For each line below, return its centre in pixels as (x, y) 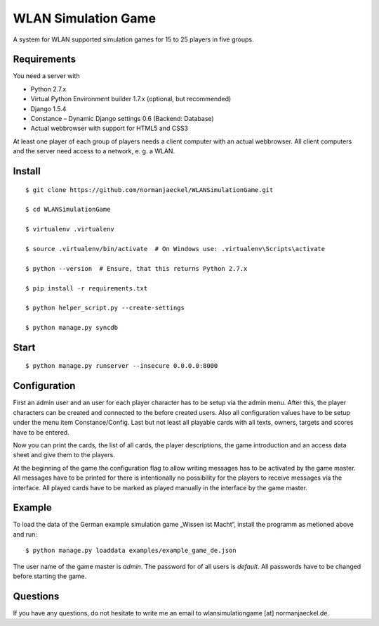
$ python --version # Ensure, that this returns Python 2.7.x (137, 268)
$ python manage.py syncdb (72, 328)
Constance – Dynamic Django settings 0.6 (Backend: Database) (122, 119)
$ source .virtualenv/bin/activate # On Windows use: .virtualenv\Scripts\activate (175, 249)
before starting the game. (50, 576)
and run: (25, 534)
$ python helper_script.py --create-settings (105, 308)
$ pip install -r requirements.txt (87, 288)
